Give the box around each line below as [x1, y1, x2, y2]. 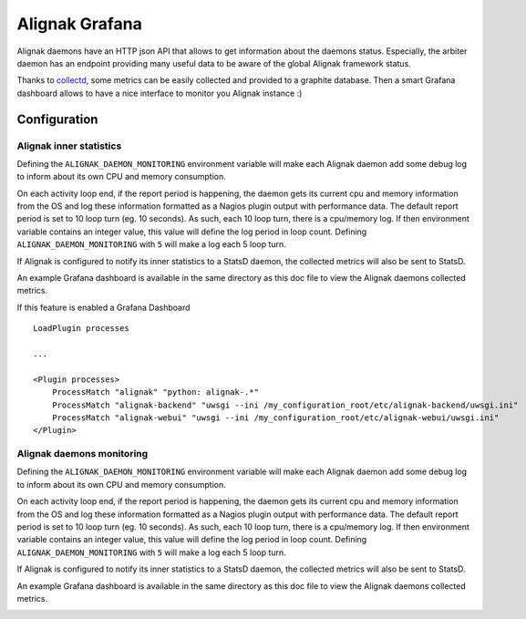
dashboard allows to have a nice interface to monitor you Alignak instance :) [16, 88, 303, 98]
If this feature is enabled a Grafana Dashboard [16, 302, 191, 313]
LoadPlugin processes [33, 324, 129, 334]
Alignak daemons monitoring [16, 448, 149, 460]
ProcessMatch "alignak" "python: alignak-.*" [51, 387, 260, 397]
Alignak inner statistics [16, 139, 122, 152]
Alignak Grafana [16, 14, 143, 34]
